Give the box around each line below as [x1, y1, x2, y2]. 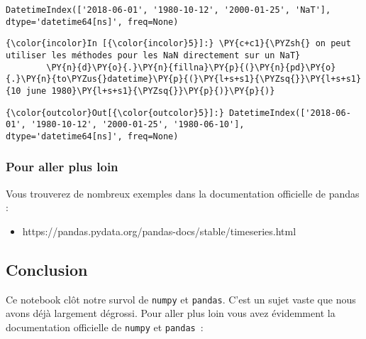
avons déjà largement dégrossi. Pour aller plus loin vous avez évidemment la [6, 306, 335, 321]
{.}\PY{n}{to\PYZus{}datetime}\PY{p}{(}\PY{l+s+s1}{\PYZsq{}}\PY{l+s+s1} [6, 74, 362, 85]
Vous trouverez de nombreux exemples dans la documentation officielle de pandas [6, 185, 360, 200]
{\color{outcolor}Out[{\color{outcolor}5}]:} [6, 107, 224, 118]
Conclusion [6, 258, 88, 280]
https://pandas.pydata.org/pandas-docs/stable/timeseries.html [22, 223, 296, 238]
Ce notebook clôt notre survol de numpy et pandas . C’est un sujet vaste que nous [6, 291, 356, 306]
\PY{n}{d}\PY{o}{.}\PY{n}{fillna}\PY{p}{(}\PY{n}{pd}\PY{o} [46, 62, 336, 72]
